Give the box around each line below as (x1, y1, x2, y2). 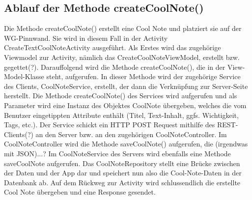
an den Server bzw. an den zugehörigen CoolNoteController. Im (35, 129, 227, 139)
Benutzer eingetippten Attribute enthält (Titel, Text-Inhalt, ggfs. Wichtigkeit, (4, 110, 239, 120)
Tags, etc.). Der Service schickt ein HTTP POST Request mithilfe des (4, 119, 215, 130)
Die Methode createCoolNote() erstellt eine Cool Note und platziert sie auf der (4, 23, 242, 33)
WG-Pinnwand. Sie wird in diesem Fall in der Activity (4, 32, 168, 43)
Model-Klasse (4, 71, 44, 82)
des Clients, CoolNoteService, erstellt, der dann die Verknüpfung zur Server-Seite (4, 81, 248, 91)
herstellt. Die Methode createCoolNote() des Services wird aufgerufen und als (4, 90, 237, 101)
